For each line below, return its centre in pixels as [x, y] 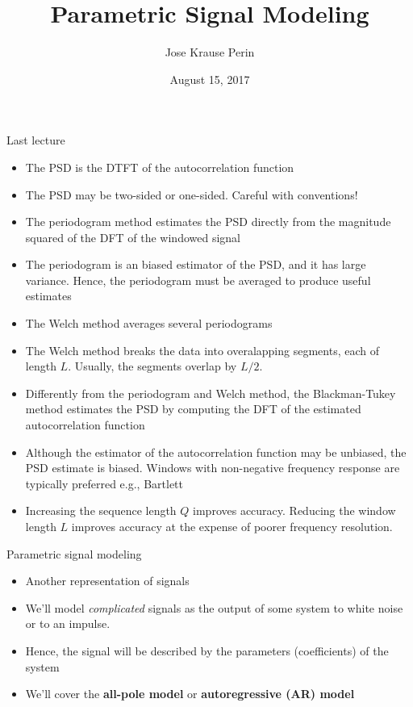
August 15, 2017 [210, 79]
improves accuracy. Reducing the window [294, 510]
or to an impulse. [68, 623]
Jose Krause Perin [210, 52]
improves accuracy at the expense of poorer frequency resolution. [232, 526]
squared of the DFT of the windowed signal [133, 237]
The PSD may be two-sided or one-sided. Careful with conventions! [192, 194]
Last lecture [36, 140]
